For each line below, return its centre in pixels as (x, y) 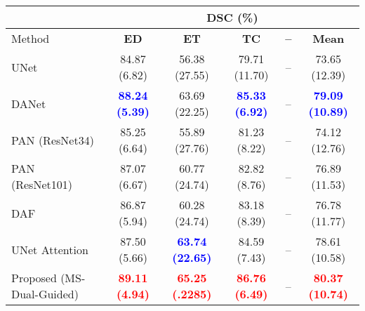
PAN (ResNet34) (53, 140)
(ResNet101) (42, 184)
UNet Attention (50, 249)
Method (31, 38)
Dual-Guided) (45, 294)
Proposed (34, 278)
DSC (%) (232, 17)
